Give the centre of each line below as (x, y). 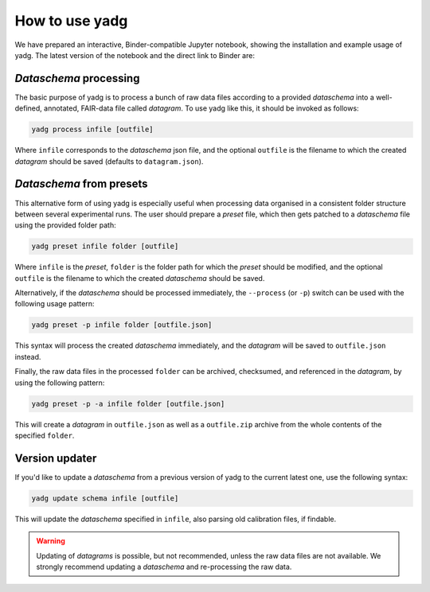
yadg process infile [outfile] (93, 130)
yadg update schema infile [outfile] (105, 498)
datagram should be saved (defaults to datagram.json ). (109, 161)
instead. (28, 356)
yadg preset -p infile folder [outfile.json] (122, 325)
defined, (29, 108)
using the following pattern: (60, 383)
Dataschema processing (77, 78)
